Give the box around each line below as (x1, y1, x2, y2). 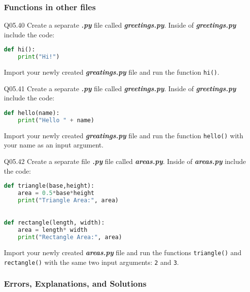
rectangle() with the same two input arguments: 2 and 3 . (4, 257, 179, 267)
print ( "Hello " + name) (17, 116, 95, 124)
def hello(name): (4, 110, 60, 116)
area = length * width (17, 227, 87, 234)
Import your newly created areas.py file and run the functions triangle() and (4, 247, 242, 257)
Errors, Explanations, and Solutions (4, 277, 147, 290)
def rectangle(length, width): (4, 219, 105, 227)
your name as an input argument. (4, 140, 104, 150)
